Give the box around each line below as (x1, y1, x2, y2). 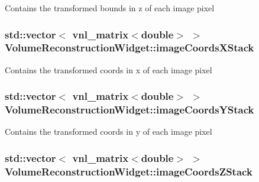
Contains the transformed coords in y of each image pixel (5, 125, 212, 138)
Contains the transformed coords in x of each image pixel (5, 63, 212, 76)
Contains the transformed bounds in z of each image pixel (5, 2, 215, 14)
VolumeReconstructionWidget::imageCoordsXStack (5, 40, 254, 55)
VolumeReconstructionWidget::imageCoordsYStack (5, 102, 254, 117)
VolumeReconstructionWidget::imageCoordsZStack (5, 164, 252, 178)
